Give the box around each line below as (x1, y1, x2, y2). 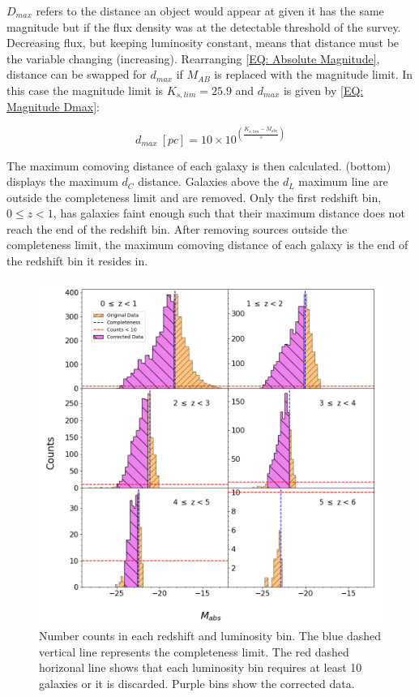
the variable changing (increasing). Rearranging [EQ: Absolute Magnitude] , (6, 49, 380, 67)
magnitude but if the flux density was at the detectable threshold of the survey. (6, 18, 401, 35)
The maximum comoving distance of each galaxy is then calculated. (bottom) (6, 157, 391, 174)
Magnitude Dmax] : (6, 98, 100, 115)
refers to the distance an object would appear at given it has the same (36, 2, 384, 19)
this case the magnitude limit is (6, 81, 164, 98)
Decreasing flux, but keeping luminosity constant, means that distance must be (6, 34, 400, 51)
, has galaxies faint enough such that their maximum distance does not (53, 204, 405, 222)
